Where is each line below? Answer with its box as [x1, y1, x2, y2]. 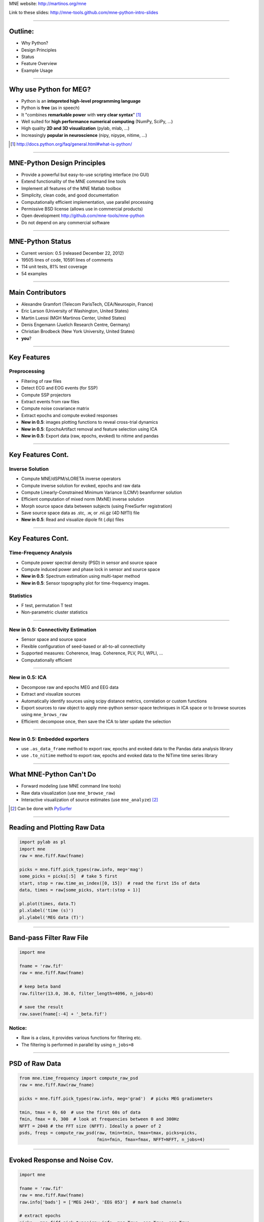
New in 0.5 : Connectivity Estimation [9, 626, 96, 633]
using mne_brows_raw [21, 712, 67, 718]
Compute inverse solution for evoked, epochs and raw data [21, 482, 141, 488]
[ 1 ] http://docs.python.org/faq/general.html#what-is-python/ [10, 141, 132, 147]
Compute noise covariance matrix [21, 406, 89, 412]
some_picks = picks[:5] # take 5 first [19, 873, 117, 879]
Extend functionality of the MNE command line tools [21, 178, 127, 184]
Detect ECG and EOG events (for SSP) [21, 385, 98, 391]
